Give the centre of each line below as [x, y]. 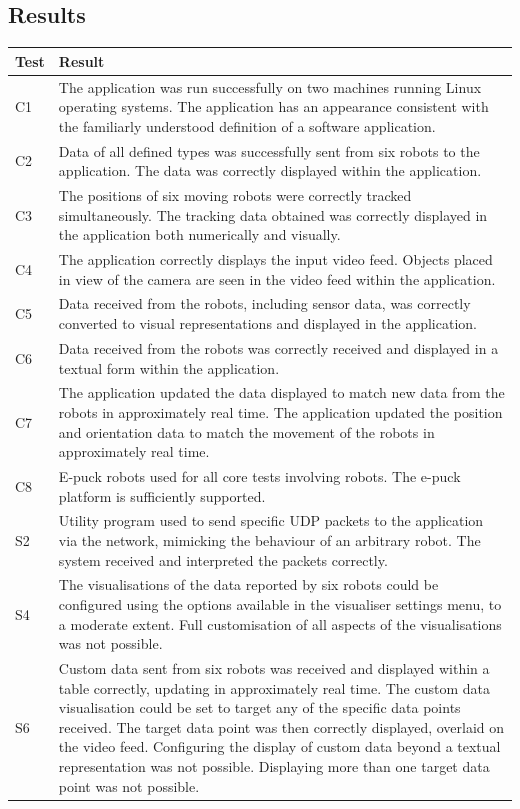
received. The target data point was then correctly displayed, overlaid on [281, 726]
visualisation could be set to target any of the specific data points [259, 707]
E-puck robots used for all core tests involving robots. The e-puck [259, 475]
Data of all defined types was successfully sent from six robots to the [269, 150]
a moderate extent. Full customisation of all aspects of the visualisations [280, 623]
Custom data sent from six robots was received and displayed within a [274, 668]
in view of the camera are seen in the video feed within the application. [277, 278]
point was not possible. [129, 785]
